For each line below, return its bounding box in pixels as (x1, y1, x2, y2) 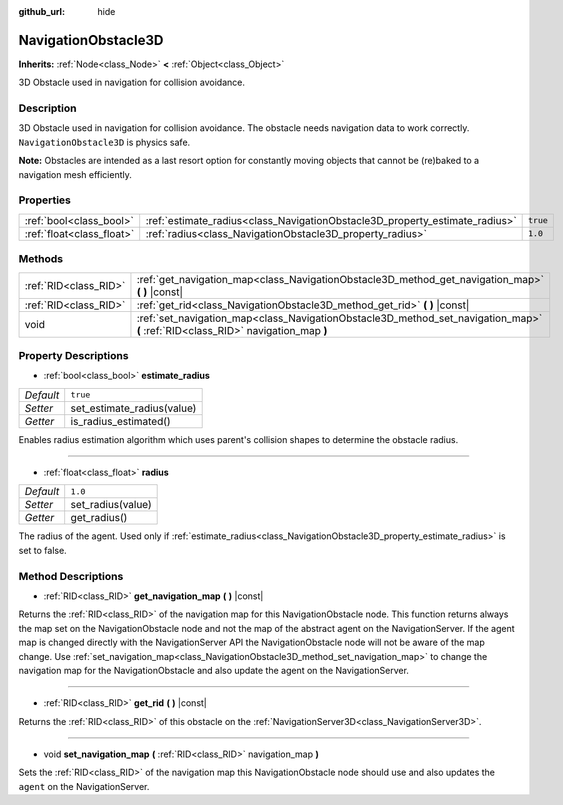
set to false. (18, 544, 67, 556)
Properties (18, 193, 72, 207)
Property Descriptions (18, 348, 129, 362)
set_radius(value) (70, 498, 152, 512)
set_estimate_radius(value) (70, 401, 197, 415)
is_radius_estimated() (70, 414, 171, 428)
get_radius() (70, 511, 128, 525)
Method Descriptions (18, 569, 124, 583)
